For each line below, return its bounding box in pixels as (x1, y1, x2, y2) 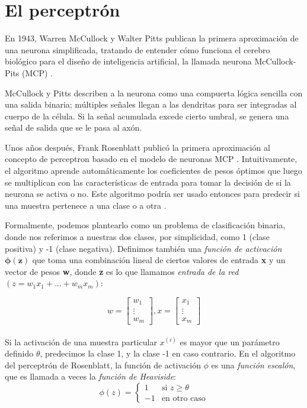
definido (5, 347, 34, 360)
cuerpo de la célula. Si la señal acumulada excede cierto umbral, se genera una (5, 109, 289, 122)
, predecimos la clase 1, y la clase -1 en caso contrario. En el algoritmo (40, 347, 296, 360)
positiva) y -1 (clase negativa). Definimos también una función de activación (5, 242, 282, 254)
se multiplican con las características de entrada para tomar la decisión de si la (5, 176, 291, 188)
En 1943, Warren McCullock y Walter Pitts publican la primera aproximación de (5, 32, 299, 44)
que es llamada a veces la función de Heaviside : (5, 370, 176, 383)
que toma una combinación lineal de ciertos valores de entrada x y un (32, 254, 286, 266)
